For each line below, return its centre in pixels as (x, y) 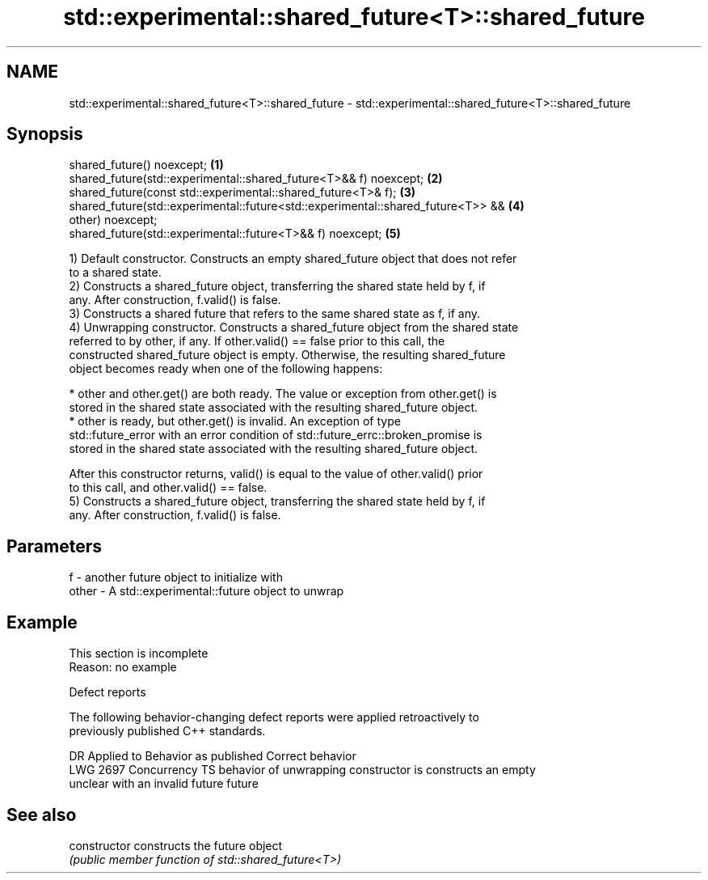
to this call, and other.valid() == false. (168, 488)
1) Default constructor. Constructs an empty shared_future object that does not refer (293, 259)
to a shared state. (115, 273)
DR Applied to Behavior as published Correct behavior (213, 756)
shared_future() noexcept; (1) (146, 165)
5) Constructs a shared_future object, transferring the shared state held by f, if (277, 501)
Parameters (54, 546)
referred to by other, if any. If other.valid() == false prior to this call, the (257, 341)
